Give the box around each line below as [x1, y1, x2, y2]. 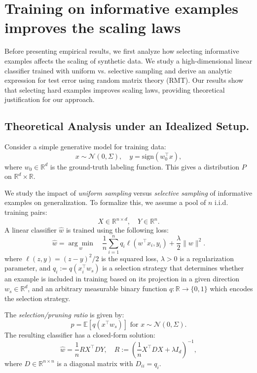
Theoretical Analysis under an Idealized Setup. [4, 118, 250, 134]
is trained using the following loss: [66, 225, 169, 235]
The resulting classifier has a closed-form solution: [4, 329, 155, 339]
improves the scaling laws [4, 17, 181, 37]
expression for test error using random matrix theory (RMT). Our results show [4, 75, 244, 85]
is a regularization [180, 253, 234, 263]
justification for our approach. [4, 94, 95, 104]
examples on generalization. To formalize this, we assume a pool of [4, 197, 206, 207]
